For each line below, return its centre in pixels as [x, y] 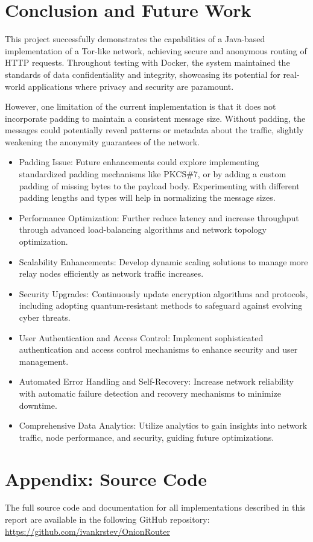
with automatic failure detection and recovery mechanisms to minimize [150, 393]
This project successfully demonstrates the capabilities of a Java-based [135, 39]
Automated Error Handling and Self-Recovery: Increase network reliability [156, 381]
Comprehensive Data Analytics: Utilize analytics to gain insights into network [163, 425]
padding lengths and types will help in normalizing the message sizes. [147, 197]
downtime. [38, 405]
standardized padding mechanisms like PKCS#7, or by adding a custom [153, 174]
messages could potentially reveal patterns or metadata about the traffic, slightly [154, 130]
